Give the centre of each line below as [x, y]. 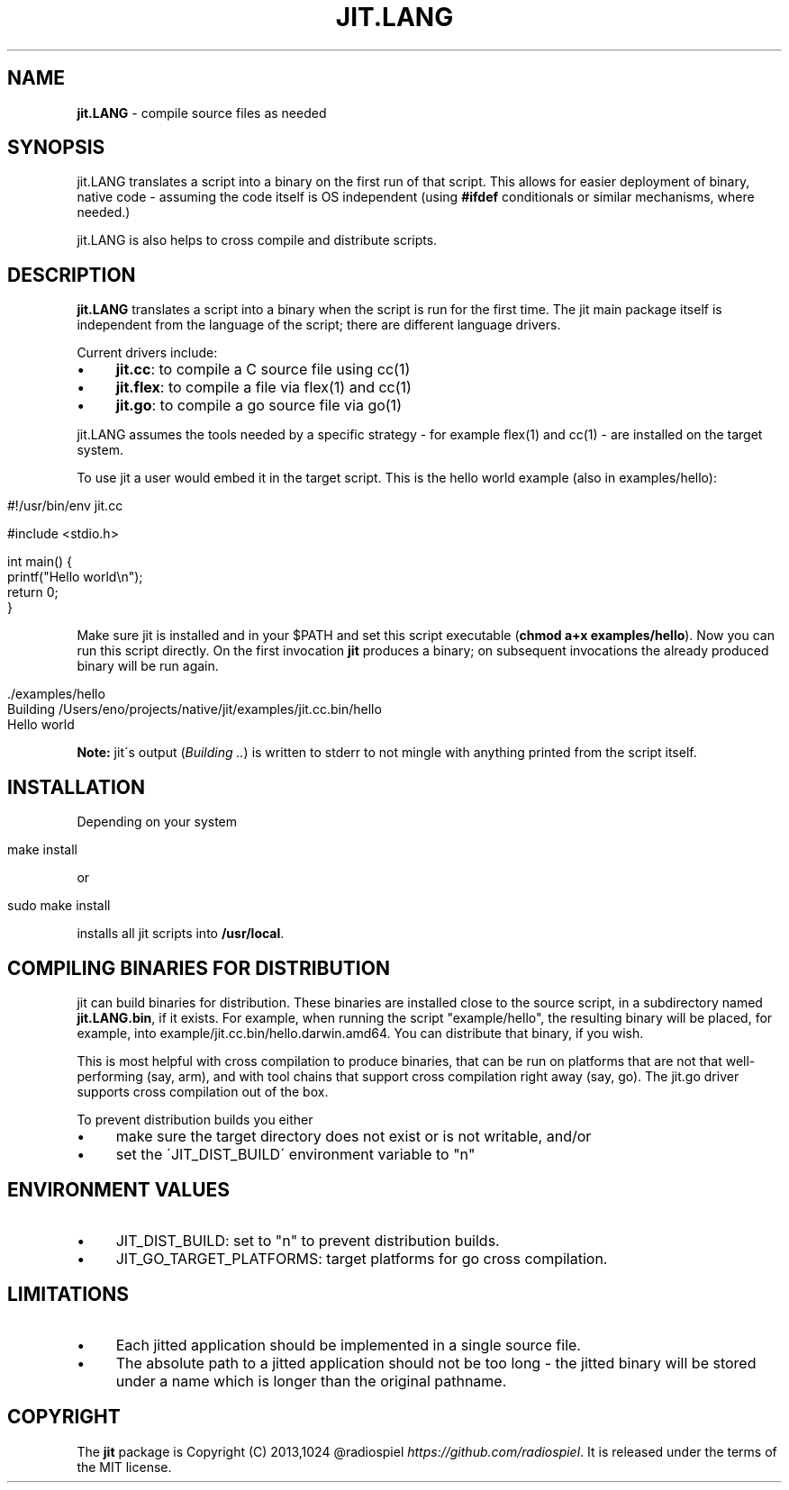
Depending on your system [157, 822]
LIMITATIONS [68, 1295]
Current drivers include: [147, 353]
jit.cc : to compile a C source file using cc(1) [263, 370]
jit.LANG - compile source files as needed [202, 113]
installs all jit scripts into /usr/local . [181, 934]
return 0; [33, 592]
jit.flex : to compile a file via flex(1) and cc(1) [263, 388]
